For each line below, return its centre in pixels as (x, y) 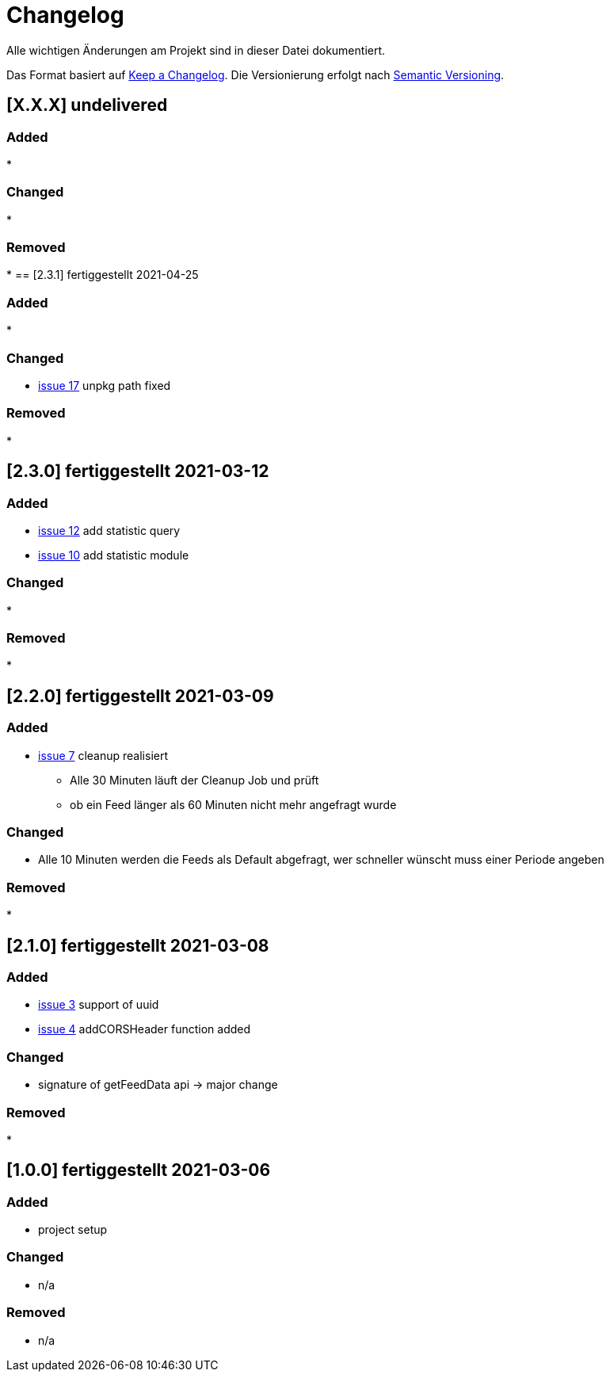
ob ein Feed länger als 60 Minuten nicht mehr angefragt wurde (233, 804)
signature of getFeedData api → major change (158, 1085)
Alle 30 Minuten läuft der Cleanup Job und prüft (194, 780)
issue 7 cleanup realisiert (103, 755)
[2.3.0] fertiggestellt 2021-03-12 (138, 471)
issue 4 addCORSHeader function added (145, 1029)
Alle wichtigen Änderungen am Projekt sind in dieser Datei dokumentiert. (196, 50)
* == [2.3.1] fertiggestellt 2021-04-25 (103, 275)
